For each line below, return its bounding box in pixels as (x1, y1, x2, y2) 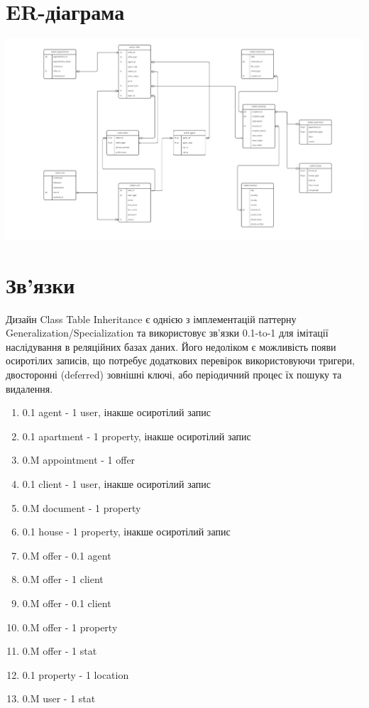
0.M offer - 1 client (22, 572, 104, 587)
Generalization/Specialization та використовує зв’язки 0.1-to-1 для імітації (6, 325, 329, 340)
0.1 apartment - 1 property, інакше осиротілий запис (22, 428, 251, 443)
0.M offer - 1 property (22, 619, 118, 634)
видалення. (6, 381, 53, 396)
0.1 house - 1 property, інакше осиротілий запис (22, 524, 231, 539)
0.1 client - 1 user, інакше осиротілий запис (22, 476, 211, 491)
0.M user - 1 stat (22, 691, 96, 706)
